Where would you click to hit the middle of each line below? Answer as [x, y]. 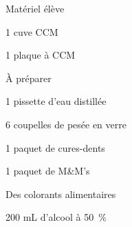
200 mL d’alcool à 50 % [56, 217]
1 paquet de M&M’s [48, 171]
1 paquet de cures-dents [55, 147]
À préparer [29, 78]
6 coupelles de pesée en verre [66, 124]
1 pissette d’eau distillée [56, 101]
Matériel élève [35, 8]
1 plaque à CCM [41, 55]
